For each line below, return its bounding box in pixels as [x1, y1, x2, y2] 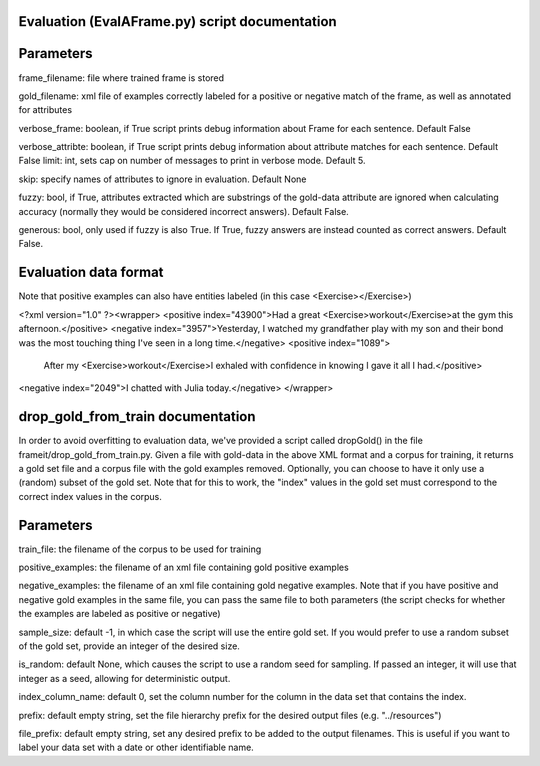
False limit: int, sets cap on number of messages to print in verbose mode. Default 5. [18, 155, 366, 167]
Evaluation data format [18, 264, 164, 281]
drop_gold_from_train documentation [18, 408, 256, 425]
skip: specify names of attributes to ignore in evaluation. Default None [18, 173, 307, 185]
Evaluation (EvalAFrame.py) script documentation [18, 13, 337, 30]
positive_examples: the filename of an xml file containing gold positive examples [18, 561, 349, 574]
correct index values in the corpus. [18, 490, 162, 502]
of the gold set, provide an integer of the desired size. [18, 640, 240, 652]
